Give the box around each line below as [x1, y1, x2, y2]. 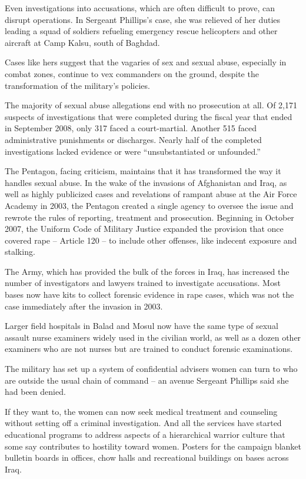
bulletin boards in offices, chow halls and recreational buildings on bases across [5, 451, 289, 464]
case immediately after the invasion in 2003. [5, 300, 163, 312]
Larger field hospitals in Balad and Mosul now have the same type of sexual [5, 320, 278, 332]
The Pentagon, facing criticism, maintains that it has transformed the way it [5, 165, 281, 177]
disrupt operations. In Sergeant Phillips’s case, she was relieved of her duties [5, 13, 281, 25]
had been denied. [5, 385, 66, 398]
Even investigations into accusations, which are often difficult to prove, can [5, 2, 275, 14]
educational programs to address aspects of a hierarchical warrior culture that [5, 428, 285, 440]
